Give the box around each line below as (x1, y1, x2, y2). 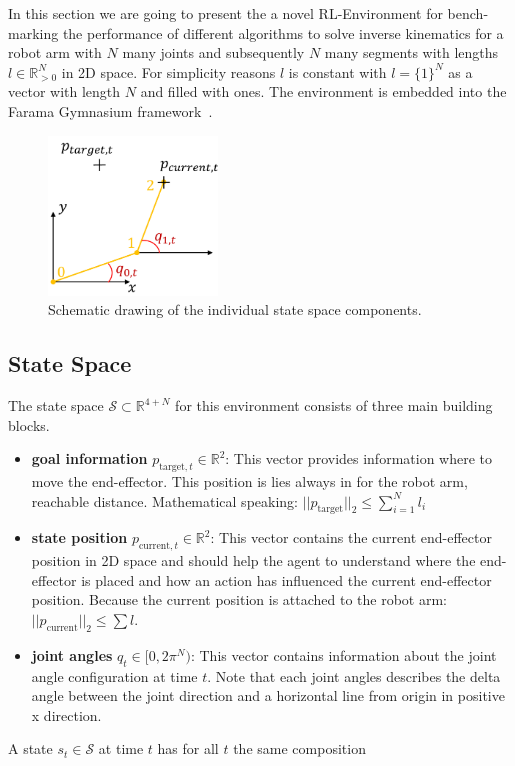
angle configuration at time (31, 665, 198, 686)
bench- (447, 3, 489, 23)
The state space (8, 395, 104, 415)
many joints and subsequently (122, 42, 305, 63)
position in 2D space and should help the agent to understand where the (31, 550, 476, 571)
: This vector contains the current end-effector (210, 527, 492, 548)
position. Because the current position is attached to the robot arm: (31, 589, 448, 610)
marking (8, 22, 59, 43)
